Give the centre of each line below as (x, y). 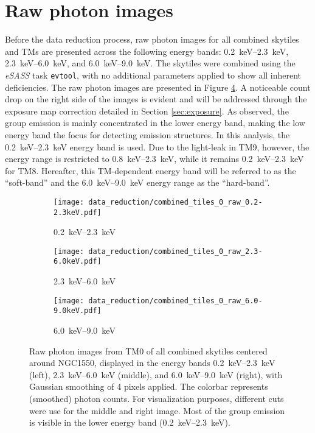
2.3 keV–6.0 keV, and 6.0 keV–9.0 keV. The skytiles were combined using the (150, 63)
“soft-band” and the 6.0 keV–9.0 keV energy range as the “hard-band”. (137, 182)
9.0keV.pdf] (78, 311)
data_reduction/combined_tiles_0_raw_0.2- (175, 202)
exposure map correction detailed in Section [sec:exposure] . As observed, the (147, 111)
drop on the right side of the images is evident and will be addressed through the (156, 99)
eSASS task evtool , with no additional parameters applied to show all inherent (153, 75)
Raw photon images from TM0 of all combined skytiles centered (148, 350)
